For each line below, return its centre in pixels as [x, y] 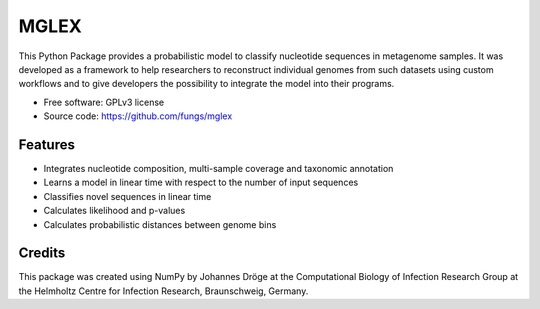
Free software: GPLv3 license [104, 102]
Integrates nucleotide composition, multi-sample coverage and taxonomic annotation [218, 169]
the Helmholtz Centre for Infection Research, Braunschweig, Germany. [163, 291]
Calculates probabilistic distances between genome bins [160, 224]
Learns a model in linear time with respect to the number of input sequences [201, 182]
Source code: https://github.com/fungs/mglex [138, 116]
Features [46, 144]
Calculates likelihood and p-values [114, 211]
